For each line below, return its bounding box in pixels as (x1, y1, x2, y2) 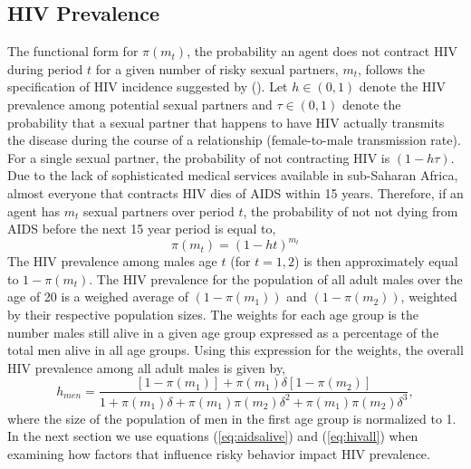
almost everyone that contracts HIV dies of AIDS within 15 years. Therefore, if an (7, 183, 464, 202)
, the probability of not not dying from (243, 201, 458, 220)
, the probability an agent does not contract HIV (187, 42, 457, 61)
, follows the (358, 59, 425, 78)
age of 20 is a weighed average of (7, 287, 188, 306)
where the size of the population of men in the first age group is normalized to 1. (7, 408, 457, 427)
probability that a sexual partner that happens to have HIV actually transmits (7, 112, 445, 131)
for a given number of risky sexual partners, (95, 59, 339, 78)
